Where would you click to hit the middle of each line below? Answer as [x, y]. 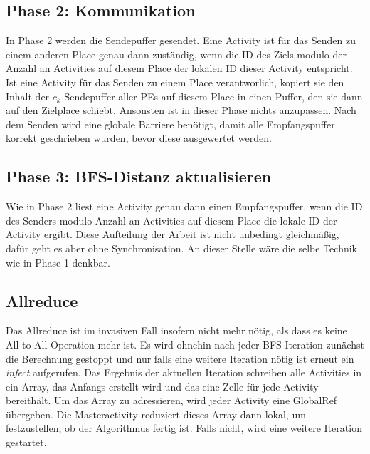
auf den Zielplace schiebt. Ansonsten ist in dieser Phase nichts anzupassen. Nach [181, 110]
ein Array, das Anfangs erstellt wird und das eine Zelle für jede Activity [162, 386]
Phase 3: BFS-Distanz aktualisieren [139, 176]
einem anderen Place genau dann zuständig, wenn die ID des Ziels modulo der [176, 54]
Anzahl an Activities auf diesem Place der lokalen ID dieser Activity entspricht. [179, 68]
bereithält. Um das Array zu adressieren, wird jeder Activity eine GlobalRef [171, 400]
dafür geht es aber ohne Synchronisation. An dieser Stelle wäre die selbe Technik [182, 248]
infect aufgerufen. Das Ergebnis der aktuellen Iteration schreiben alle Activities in [184, 372]
